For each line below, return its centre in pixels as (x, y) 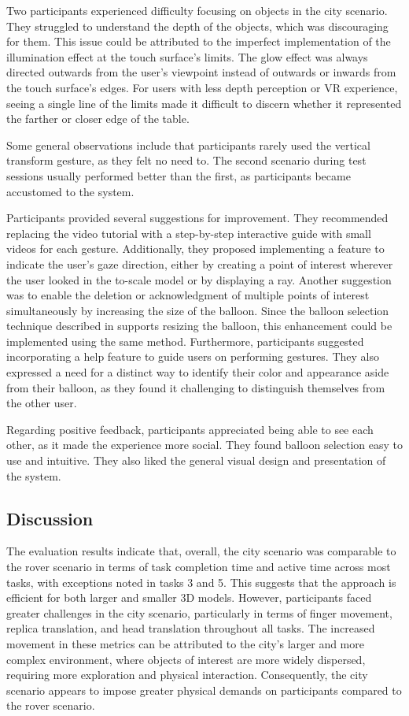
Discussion (50, 518)
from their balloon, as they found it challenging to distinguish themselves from (196, 387)
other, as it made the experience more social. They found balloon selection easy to (204, 445)
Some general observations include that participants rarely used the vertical (188, 145)
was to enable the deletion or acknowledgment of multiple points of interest (188, 295)
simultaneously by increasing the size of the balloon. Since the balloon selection (198, 310)
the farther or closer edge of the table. (98, 119)
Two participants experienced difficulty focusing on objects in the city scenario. (197, 10)
